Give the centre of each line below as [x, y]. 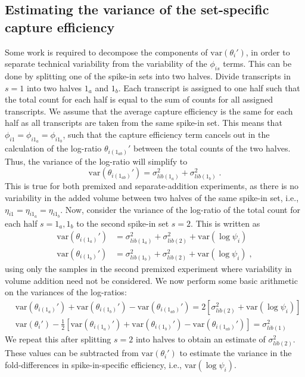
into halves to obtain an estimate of [200, 339]
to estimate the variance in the [236, 353]
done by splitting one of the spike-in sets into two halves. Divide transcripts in [148, 75]
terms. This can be [257, 64]
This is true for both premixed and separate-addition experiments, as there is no [152, 186]
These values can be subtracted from [72, 353]
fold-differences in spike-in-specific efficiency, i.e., [93, 364]
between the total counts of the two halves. [212, 148]
